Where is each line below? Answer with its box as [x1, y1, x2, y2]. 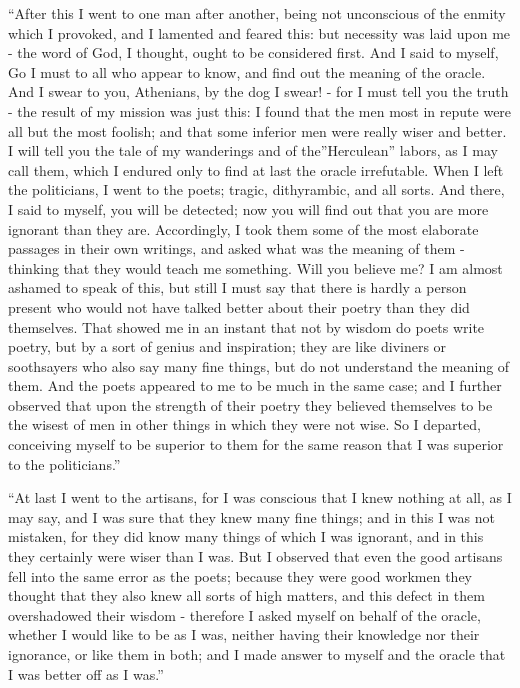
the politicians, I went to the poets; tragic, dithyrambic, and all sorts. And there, [8, 179, 505, 200]
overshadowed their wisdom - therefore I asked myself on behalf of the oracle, [8, 604, 481, 625]
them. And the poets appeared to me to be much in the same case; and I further [8, 375, 502, 396]
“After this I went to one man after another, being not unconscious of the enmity [8, 3, 506, 23]
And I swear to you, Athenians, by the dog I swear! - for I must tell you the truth [8, 81, 509, 102]
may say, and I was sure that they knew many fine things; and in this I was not [8, 506, 495, 527]
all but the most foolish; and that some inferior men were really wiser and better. [8, 120, 507, 141]
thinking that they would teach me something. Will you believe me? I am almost [8, 257, 503, 278]
